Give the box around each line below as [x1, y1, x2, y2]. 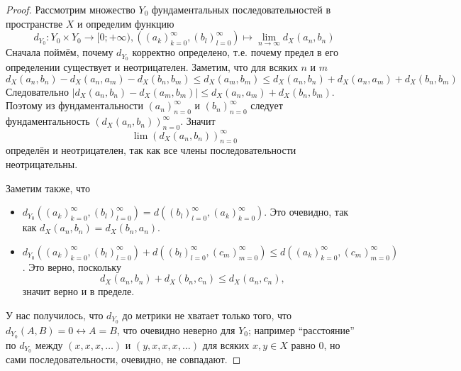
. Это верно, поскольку [22, 259, 121, 274]
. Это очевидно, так [264, 204, 349, 219]
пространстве [6, 16, 63, 31]
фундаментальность [6, 113, 90, 128]
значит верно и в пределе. [22, 284, 135, 299]
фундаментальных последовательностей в [152, 2, 331, 16]
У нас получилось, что [6, 307, 104, 322]
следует [250, 98, 283, 113]
